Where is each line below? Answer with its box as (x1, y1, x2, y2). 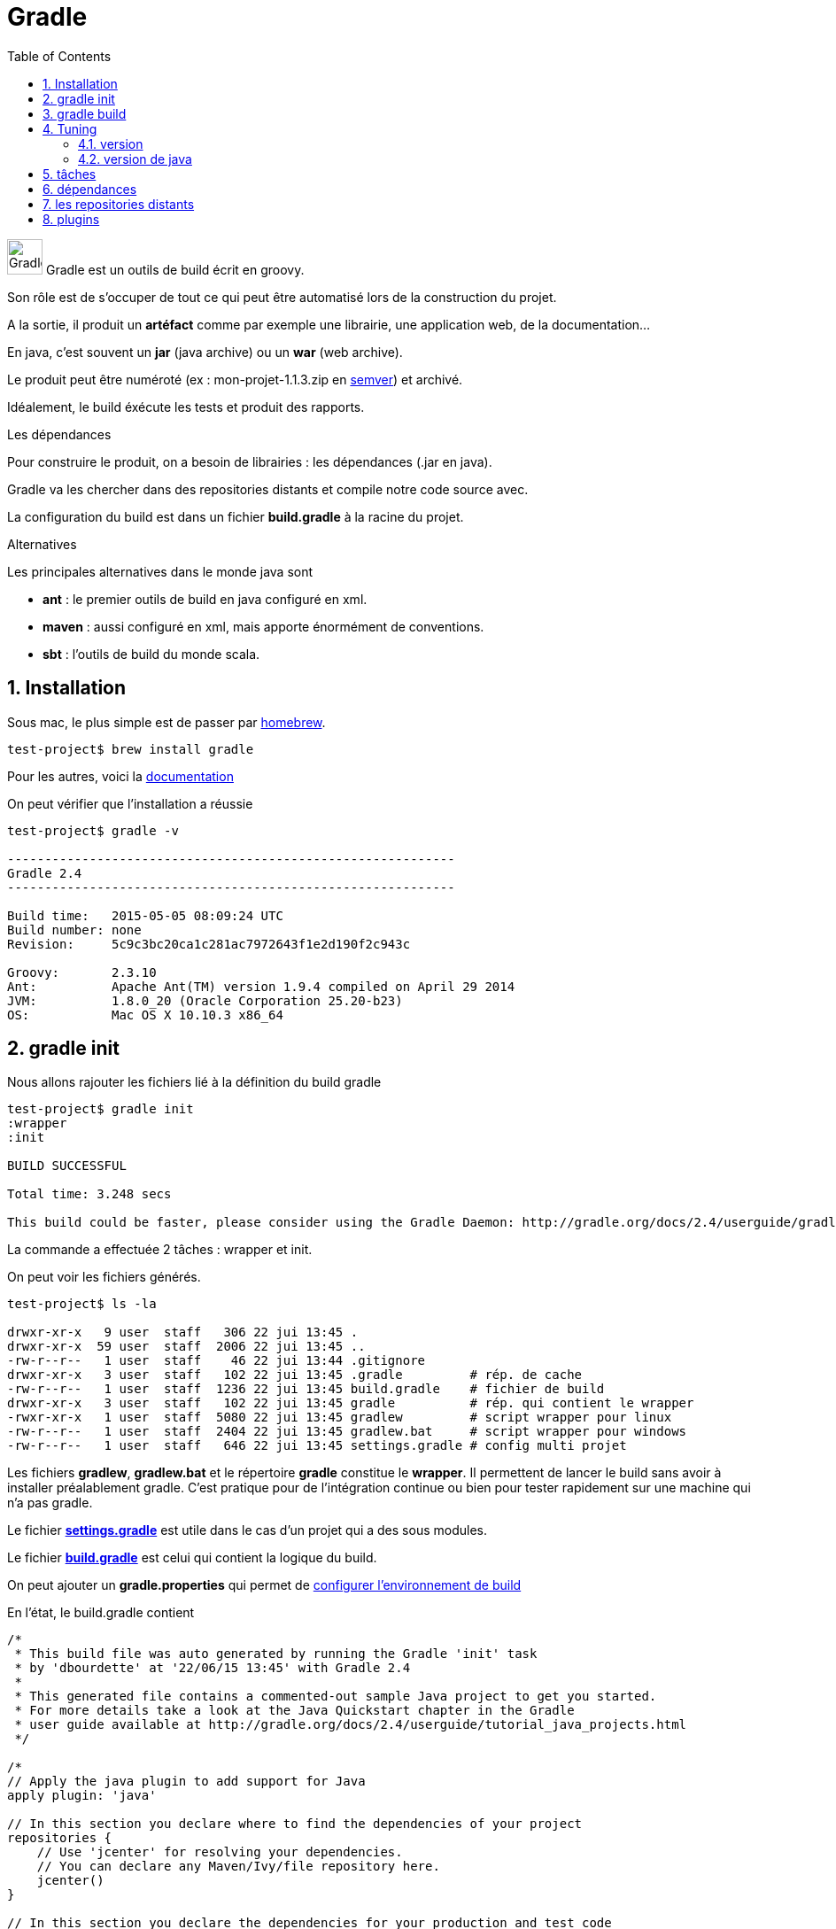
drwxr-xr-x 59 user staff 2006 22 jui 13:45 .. (7, 1339, 366, 1354)
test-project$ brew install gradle (7, 741, 254, 756)
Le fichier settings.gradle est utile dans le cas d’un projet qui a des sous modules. (7, 1522, 487, 1538)
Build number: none (7, 922, 142, 937)
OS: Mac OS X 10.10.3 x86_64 (7, 1007, 283, 1022)
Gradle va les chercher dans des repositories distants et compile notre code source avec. (7, 481, 529, 497)
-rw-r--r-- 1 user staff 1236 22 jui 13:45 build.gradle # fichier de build (7, 1382, 605, 1397)
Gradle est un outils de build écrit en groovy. (45, 261, 305, 277)
